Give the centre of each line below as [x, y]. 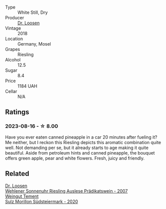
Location [14, 39]
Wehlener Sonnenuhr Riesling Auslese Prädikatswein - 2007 [66, 191]
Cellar [11, 91]
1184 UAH [28, 86]
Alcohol [13, 60]
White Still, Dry [33, 12]
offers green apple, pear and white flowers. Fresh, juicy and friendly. [75, 158]
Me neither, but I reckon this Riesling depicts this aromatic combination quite [83, 142]
